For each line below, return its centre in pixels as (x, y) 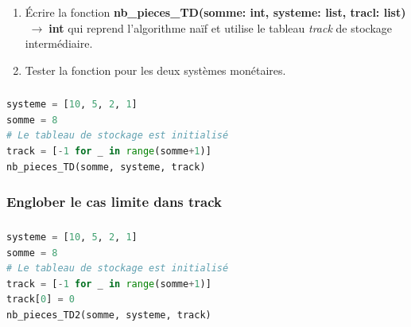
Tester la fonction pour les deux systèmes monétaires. (155, 70)
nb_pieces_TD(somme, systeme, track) (106, 167)
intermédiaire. (59, 43)
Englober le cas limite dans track (114, 202)
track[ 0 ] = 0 (41, 300)
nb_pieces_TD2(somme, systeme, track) (109, 315)
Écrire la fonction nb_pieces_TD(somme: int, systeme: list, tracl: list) (215, 12)
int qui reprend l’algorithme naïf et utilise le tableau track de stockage (221, 27)
